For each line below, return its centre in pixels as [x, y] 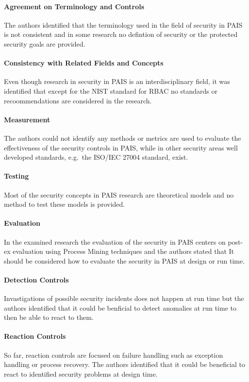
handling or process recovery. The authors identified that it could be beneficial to [125, 364]
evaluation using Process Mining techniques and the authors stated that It [124, 251]
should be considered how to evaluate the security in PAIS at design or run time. [124, 260]
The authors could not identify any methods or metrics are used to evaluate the [123, 138]
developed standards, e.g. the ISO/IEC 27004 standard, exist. [96, 157]
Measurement [27, 119]
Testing [17, 176]
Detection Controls [36, 279]
